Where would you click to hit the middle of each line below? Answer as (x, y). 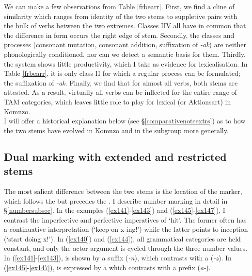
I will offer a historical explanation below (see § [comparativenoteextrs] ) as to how (125, 121)
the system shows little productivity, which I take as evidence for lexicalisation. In (126, 63)
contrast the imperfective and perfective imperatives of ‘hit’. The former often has (125, 219)
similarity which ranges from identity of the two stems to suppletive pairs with (121, 16)
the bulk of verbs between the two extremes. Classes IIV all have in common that (125, 26)
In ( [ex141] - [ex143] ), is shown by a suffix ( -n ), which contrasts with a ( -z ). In (118, 258)
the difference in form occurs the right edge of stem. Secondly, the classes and (119, 35)
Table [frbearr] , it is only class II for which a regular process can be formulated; (122, 73)
